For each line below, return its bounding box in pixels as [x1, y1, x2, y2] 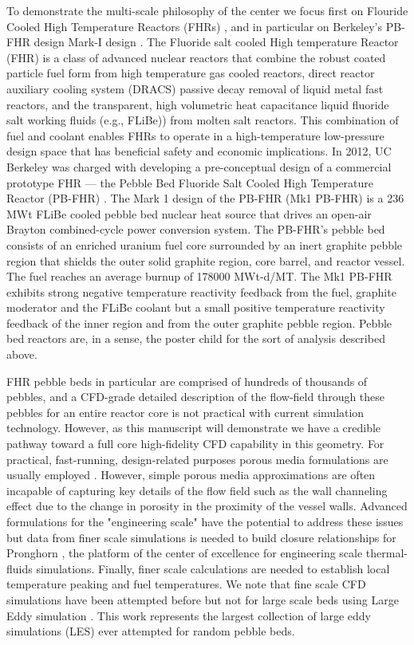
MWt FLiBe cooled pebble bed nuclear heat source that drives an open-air [6, 205, 372, 222]
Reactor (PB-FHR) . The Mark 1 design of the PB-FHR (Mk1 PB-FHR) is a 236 [6, 190, 404, 206]
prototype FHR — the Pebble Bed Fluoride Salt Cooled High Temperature [6, 174, 374, 191]
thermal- [365, 545, 408, 561]
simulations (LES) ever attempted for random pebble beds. [6, 623, 295, 639]
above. [6, 346, 37, 363]
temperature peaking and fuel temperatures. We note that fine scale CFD [6, 576, 366, 592]
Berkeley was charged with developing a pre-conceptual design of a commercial [6, 158, 392, 175]
